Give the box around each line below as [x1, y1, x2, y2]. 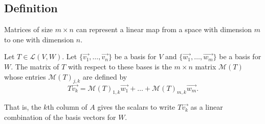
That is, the [4, 102, 41, 112]
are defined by [82, 71, 127, 82]
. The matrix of [11, 61, 59, 71]
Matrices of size [4, 24, 53, 35]
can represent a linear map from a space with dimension [76, 24, 252, 35]
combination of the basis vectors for [4, 111, 116, 122]
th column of [47, 102, 87, 112]
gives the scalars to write [97, 102, 175, 112]
